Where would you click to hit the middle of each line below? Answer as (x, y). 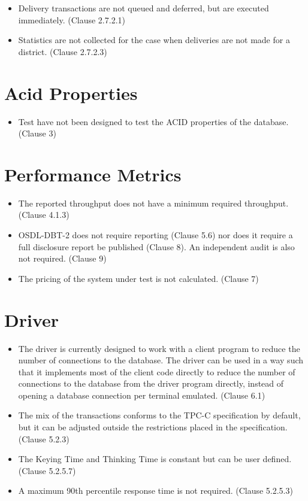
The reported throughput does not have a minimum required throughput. (153, 203)
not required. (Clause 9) (62, 258)
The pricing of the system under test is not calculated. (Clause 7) (138, 278)
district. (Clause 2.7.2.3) (63, 51)
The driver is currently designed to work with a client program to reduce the (159, 348)
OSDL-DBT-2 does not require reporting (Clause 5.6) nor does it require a (155, 235)
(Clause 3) (37, 133)
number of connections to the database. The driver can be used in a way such (161, 360)
